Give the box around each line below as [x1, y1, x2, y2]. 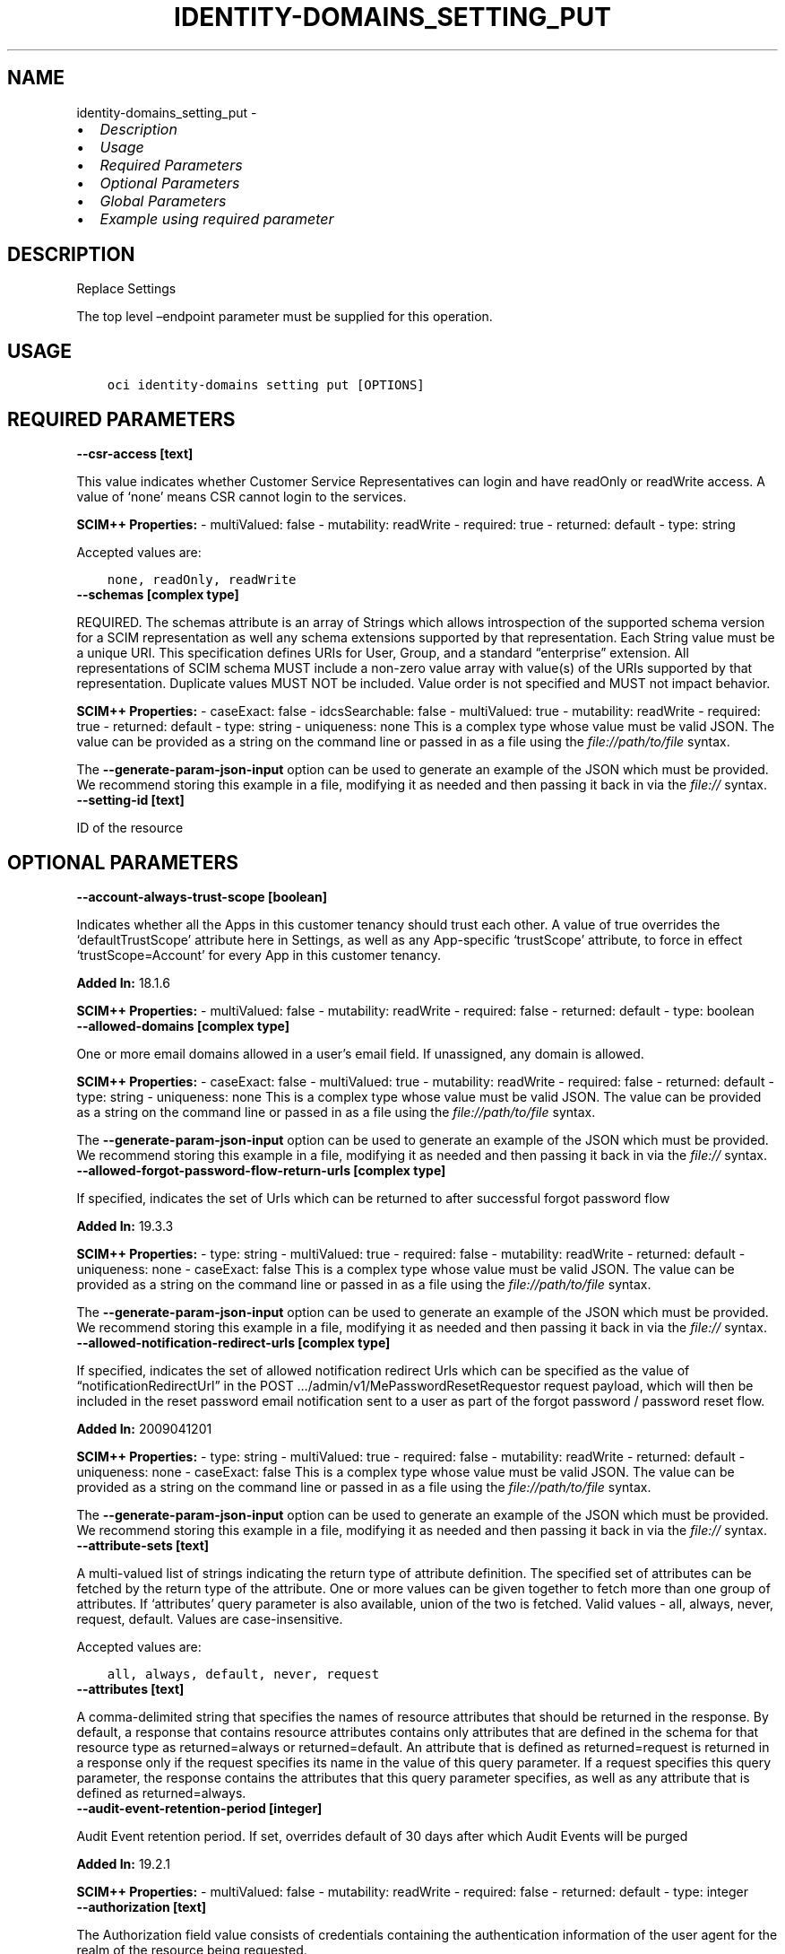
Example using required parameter [99, 209, 334, 228]
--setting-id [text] [76, 792, 185, 808]
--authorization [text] [76, 1898, 207, 1915]
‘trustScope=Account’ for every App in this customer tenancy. [76, 946, 441, 963]
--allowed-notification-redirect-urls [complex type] [76, 1334, 391, 1350]
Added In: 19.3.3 [76, 1217, 174, 1234]
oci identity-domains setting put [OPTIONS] [107, 378, 425, 393]
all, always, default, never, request [107, 1666, 380, 1681]
